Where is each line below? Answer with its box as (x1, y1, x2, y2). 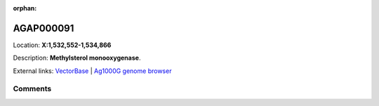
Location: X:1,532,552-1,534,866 (13, 41, 112, 49)
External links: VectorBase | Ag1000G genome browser (13, 67, 172, 75)
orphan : (13, 4, 37, 12)
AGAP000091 (13, 22, 74, 34)
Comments (13, 84, 52, 94)
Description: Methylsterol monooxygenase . (13, 53, 141, 62)
